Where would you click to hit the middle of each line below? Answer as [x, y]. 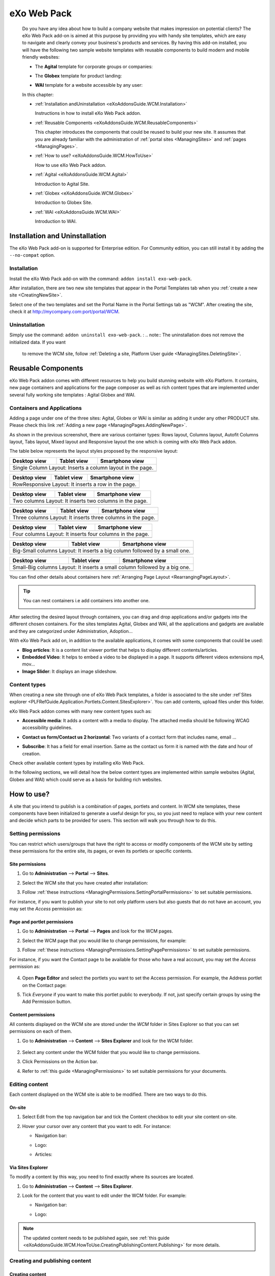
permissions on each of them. [41, 1032]
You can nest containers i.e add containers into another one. [87, 600]
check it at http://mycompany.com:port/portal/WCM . [64, 312]
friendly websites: [41, 57]
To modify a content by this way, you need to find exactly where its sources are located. [102, 1177]
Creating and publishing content [50, 1261]
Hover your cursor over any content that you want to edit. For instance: [97, 1126]
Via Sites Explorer [29, 1167]
